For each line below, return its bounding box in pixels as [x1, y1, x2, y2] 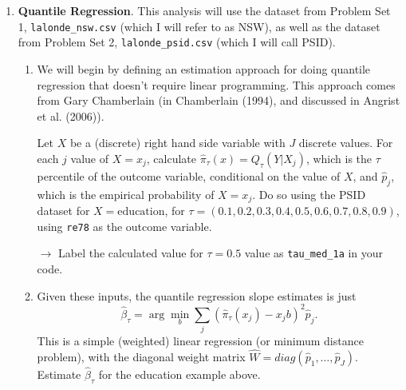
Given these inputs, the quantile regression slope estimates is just [37, 287, 357, 304]
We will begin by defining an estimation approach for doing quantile [37, 60, 371, 77]
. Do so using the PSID [252, 185, 366, 202]
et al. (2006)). [37, 107, 104, 124]
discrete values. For [298, 134, 393, 151]
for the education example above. [98, 366, 261, 383]
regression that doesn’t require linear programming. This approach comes [37, 76, 396, 93]
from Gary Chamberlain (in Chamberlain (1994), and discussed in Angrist [37, 92, 400, 109]
